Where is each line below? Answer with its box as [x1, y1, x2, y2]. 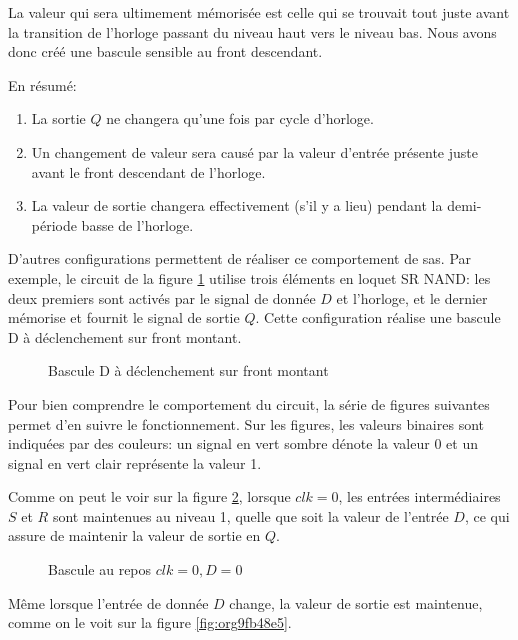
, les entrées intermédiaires [338, 486, 501, 507]
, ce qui [464, 505, 510, 526]
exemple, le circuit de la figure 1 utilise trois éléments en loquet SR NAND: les [8, 267, 491, 288]
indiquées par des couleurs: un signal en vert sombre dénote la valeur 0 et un [8, 433, 478, 454]
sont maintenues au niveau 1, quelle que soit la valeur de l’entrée [52, 505, 449, 526]
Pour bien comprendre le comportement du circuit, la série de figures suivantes [8, 393, 490, 414]
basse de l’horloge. [81, 214, 194, 235]
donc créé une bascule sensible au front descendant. [8, 41, 323, 62]
